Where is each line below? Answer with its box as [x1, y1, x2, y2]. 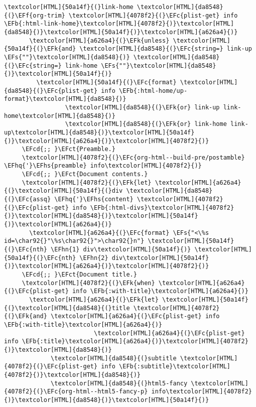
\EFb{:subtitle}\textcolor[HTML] [119, 363, 231, 370]
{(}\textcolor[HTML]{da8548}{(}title [4, 304, 130, 312]
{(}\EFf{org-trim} [4, 12, 65, 19]
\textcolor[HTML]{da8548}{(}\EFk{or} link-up [65, 103, 220, 111]
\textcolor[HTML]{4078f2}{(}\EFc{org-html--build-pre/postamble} [22, 154, 245, 161]
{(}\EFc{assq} [4, 196, 51, 203]
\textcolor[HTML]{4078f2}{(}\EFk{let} [22, 179, 152, 186]
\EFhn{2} [79, 254, 108, 261]
